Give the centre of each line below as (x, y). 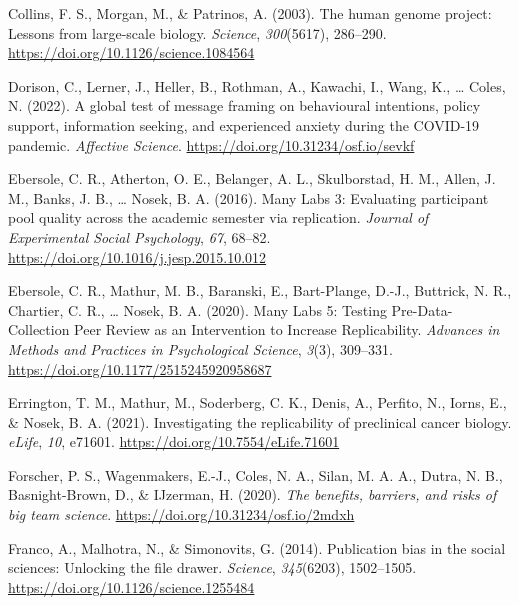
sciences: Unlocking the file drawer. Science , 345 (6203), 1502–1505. (212, 567)
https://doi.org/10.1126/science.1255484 (131, 586)
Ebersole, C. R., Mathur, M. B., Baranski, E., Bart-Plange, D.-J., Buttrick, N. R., (260, 290)
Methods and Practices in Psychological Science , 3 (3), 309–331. (200, 348)
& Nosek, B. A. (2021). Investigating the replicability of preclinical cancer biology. (260, 421)
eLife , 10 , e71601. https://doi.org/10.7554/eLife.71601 (174, 441)
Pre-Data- (422, 309)
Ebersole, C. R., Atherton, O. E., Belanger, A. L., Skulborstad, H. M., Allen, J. (252, 178)
